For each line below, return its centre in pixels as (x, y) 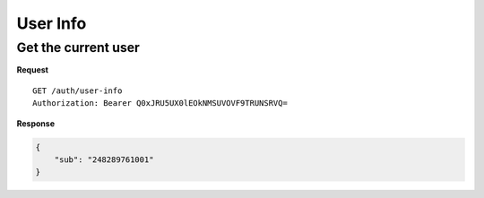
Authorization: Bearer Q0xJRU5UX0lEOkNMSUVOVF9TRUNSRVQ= (160, 103)
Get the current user (78, 47)
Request (33, 70)
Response (36, 123)
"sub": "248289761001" (104, 159)
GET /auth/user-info (78, 90)
